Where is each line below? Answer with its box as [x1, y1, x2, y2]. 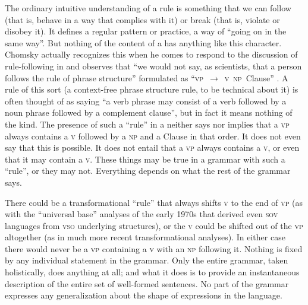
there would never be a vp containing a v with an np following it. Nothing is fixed [5, 242, 303, 255]
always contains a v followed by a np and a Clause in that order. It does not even [5, 129, 301, 142]
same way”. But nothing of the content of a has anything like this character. [5, 36, 282, 49]
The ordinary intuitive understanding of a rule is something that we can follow [5, 2, 291, 14]
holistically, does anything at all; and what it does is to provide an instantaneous [5, 266, 300, 278]
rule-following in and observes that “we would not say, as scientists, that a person [5, 59, 302, 72]
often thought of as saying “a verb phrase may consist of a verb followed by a [5, 94, 287, 107]
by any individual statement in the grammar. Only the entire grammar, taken [5, 254, 288, 266]
